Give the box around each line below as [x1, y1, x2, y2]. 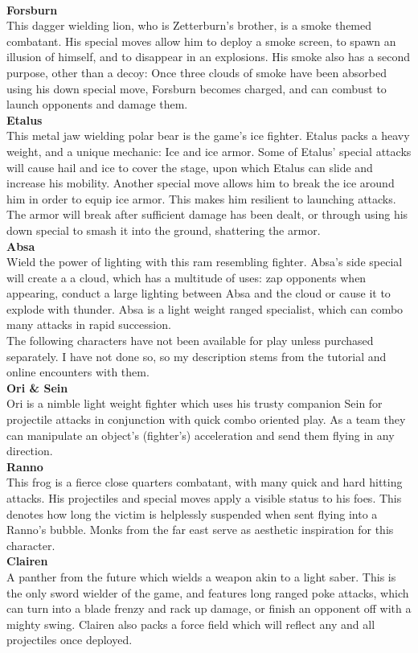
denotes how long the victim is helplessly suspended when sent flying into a [6, 505, 378, 522]
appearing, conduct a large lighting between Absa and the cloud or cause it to [6, 285, 391, 302]
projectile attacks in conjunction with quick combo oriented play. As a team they [6, 411, 406, 428]
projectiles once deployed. [6, 631, 133, 648]
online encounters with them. [6, 363, 150, 380]
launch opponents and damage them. [6, 96, 188, 113]
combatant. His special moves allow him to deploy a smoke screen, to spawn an [6, 32, 396, 49]
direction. [6, 442, 53, 459]
